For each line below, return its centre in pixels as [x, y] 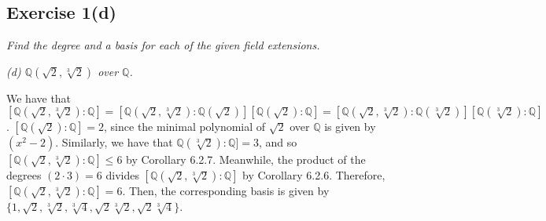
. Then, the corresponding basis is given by [226, 191]
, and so [278, 142]
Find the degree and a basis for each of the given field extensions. [163, 45]
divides [122, 175]
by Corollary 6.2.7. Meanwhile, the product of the [246, 159]
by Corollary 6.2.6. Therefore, [314, 175]
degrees [24, 175]
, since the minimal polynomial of [185, 127]
